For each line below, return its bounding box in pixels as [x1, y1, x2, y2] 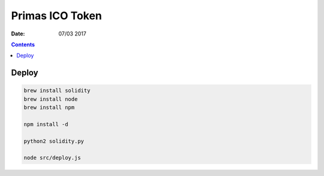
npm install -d [23, 121, 68, 127]
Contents [11, 41, 35, 48]
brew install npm [23, 104, 75, 111]
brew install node [23, 96, 78, 102]
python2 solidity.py [23, 138, 84, 144]
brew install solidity [23, 87, 91, 94]
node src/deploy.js [23, 154, 81, 162]
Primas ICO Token [11, 9, 102, 22]
